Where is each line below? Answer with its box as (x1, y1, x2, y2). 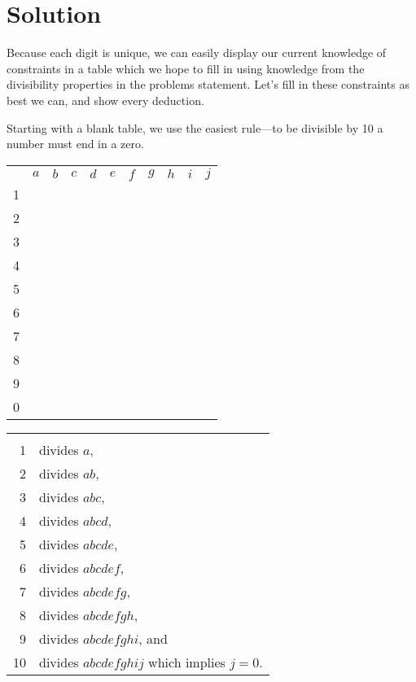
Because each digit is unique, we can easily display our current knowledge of (7, 44, 387, 61)
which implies (148, 652, 226, 671)
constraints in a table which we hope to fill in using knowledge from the (7, 59, 365, 77)
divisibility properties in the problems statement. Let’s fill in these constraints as (7, 76, 409, 93)
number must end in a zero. (7, 135, 144, 152)
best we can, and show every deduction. (7, 91, 204, 108)
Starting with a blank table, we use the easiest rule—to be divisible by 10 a (7, 119, 383, 136)
